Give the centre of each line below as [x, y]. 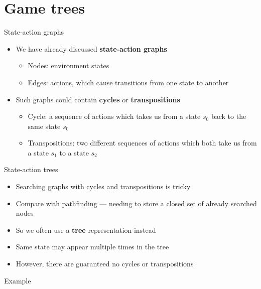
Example [18, 280]
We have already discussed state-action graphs [91, 48]
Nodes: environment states [69, 65]
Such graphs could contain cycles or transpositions [98, 99]
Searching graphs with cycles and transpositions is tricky [103, 186]
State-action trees [31, 169]
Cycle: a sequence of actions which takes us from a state [114, 116]
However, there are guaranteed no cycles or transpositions [105, 264]
